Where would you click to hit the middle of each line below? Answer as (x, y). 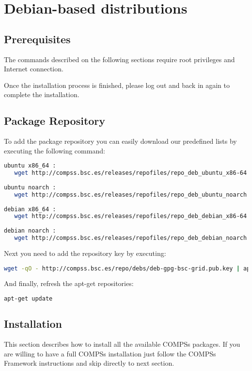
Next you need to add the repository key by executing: (85, 253)
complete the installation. (42, 94)
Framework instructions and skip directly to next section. (89, 363)
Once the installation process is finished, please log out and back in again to (117, 85)
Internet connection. (34, 69)
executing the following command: (55, 150)
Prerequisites (37, 39)
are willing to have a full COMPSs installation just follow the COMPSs (110, 353)
